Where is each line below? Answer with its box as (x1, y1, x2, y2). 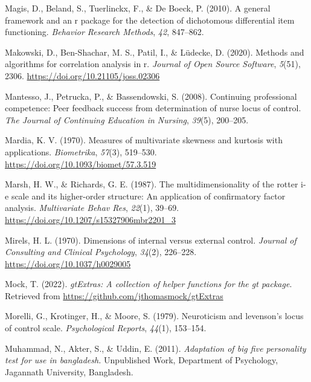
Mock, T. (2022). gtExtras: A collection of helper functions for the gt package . (5, 277, 292, 290)
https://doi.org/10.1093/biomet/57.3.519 (5, 157, 156, 170)
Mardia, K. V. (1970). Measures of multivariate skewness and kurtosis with (5, 134, 283, 146)
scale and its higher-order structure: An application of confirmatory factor (11, 189, 286, 202)
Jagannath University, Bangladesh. (5, 365, 133, 378)
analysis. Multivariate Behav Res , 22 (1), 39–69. (5, 201, 179, 214)
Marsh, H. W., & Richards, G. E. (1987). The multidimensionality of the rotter (5, 178, 298, 190)
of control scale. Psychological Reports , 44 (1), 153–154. (5, 322, 207, 334)
